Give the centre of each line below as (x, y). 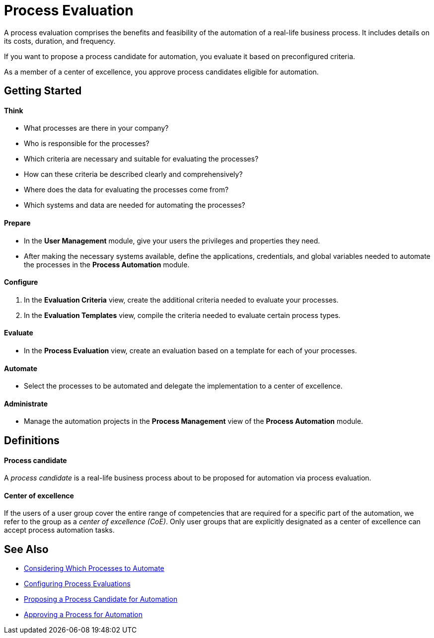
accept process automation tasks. (59, 530)
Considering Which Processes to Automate (94, 568)
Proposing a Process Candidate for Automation (101, 599)
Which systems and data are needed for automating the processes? (135, 205)
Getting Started (43, 91)
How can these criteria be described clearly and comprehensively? (133, 174)
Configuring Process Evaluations (77, 584)
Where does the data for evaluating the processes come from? (126, 190)
